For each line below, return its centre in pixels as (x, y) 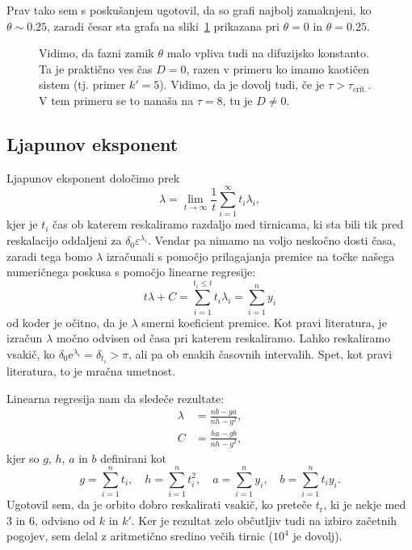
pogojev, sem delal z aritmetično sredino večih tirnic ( (140, 536)
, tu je (238, 100)
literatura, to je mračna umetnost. (91, 370)
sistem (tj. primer (82, 84)
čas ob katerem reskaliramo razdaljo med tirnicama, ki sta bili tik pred (228, 224)
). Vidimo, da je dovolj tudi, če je (242, 84)
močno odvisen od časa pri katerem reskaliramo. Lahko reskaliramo (223, 338)
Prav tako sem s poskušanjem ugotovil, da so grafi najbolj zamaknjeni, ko (189, 10)
